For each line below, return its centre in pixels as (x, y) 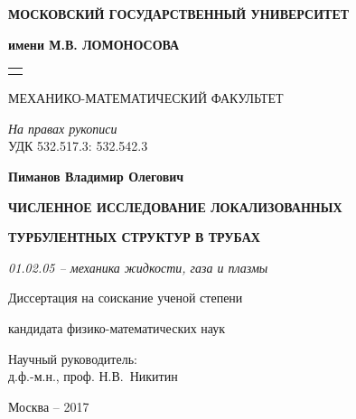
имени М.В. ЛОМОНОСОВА (94, 44)
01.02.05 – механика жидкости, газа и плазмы (138, 267)
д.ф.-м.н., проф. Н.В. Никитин (93, 376)
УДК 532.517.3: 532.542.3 (78, 146)
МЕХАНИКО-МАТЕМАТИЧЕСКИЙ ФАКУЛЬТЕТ (146, 98)
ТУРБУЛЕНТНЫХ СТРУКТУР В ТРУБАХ (134, 237)
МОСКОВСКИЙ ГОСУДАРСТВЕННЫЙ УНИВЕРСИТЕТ (179, 14)
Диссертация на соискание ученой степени (126, 298)
